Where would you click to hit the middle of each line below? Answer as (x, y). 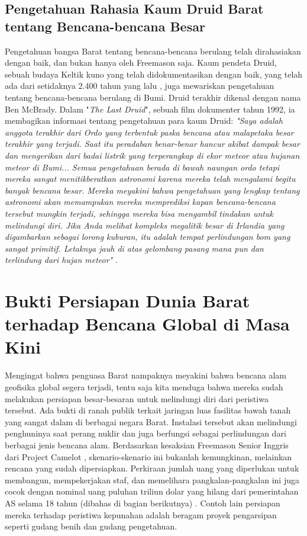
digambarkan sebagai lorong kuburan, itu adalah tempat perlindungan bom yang (148, 237)
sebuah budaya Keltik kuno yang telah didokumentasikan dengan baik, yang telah (154, 74)
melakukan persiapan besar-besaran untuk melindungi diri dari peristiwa (137, 398)
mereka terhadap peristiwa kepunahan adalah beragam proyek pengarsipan (141, 514)
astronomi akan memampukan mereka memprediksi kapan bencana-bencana (140, 202)
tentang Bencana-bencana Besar (105, 26)
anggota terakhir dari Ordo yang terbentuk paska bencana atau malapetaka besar (149, 132)
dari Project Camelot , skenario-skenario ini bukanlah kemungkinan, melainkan (148, 456)
